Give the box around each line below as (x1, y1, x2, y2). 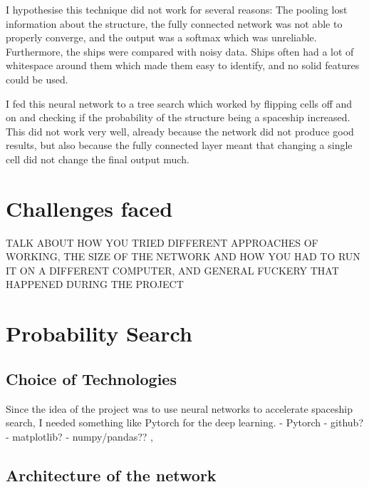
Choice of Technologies (6, 367, 177, 389)
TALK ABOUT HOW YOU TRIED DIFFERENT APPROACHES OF (6, 235, 318, 250)
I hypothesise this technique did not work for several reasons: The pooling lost (6, 2, 348, 16)
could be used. (6, 71, 68, 86)
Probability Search (6, 319, 192, 348)
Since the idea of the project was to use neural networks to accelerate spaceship (6, 401, 353, 416)
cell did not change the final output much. (6, 151, 189, 166)
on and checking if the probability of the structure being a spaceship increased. (6, 110, 350, 125)
